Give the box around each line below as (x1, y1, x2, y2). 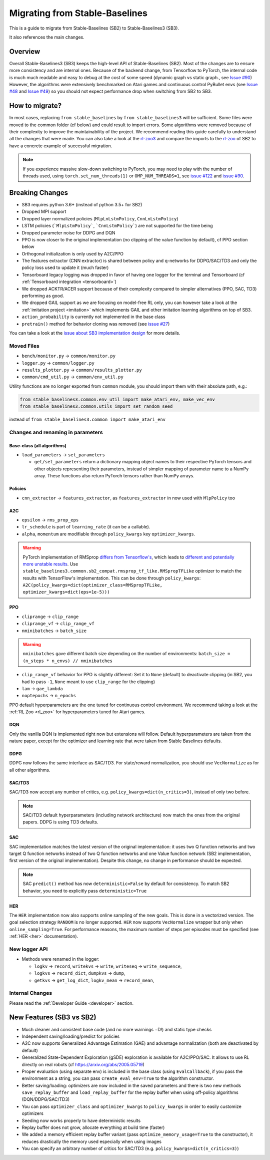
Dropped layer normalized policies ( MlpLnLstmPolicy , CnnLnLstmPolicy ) (21, 215, 178, 221)
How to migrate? (9, 102, 62, 110)
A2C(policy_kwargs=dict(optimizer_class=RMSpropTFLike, (22, 583, 162, 588)
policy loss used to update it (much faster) (21, 264, 109, 270)
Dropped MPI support (21, 208, 66, 215)
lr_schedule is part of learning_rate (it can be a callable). (21, 524, 150, 530)
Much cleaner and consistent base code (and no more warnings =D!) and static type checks (21, 1026, 212, 1032)
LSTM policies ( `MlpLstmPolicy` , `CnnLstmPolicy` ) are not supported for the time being (21, 223, 213, 229)
